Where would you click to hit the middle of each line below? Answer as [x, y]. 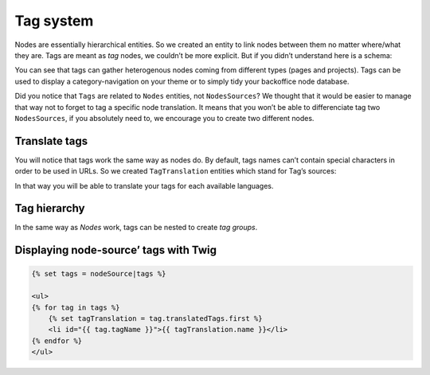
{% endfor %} [57, 341]
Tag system [54, 21]
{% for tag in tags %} [76, 307]
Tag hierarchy [50, 208]
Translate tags [51, 141]
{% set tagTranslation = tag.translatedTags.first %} [155, 319]
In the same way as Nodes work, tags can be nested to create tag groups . [136, 228]
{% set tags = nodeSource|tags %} [99, 274]
